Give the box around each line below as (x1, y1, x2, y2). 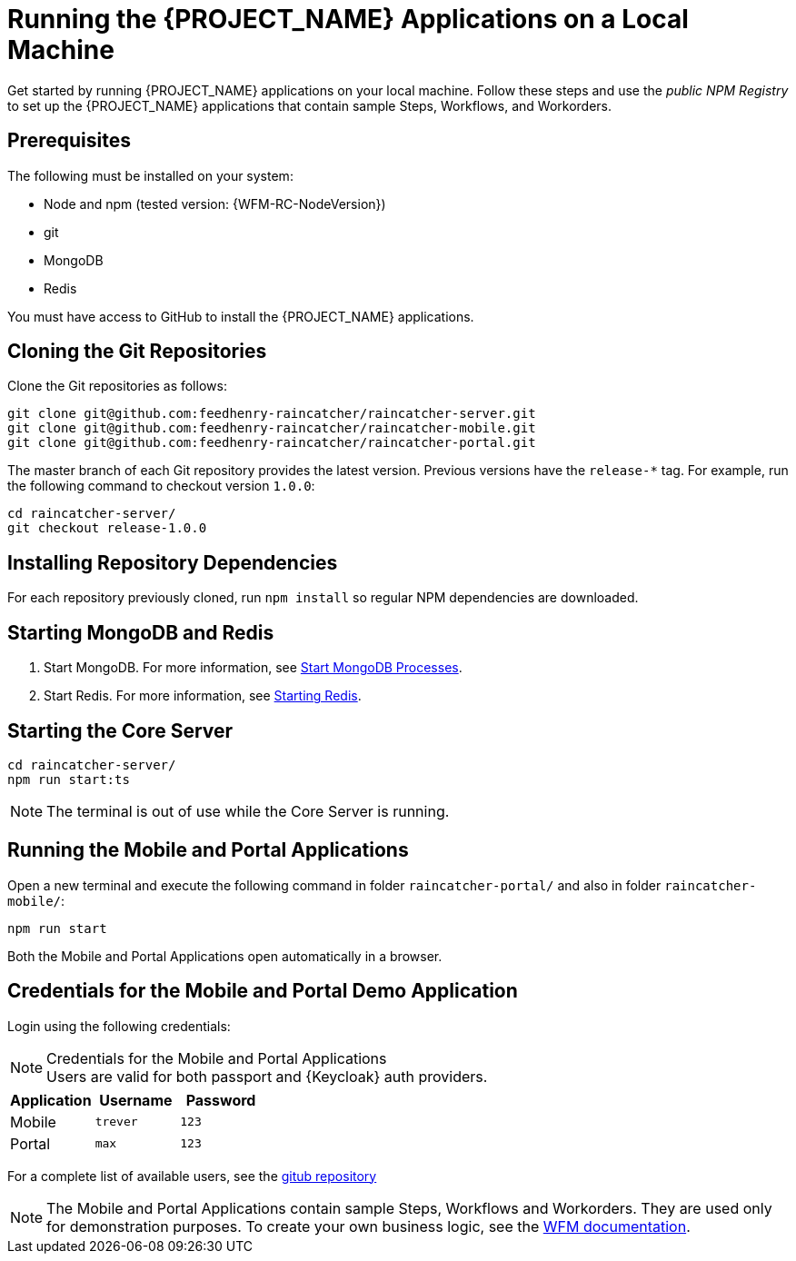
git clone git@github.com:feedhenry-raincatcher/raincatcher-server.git (7, 406, 536, 422)
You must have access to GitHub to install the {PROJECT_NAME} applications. (7, 308, 474, 324)
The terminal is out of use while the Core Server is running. (46, 801, 450, 820)
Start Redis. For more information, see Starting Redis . (44, 688, 362, 704)
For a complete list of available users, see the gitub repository (7, 1167, 377, 1184)
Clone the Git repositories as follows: (7, 378, 227, 394)
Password (185, 1090, 256, 1109)
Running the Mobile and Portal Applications (7, 839, 409, 862)
